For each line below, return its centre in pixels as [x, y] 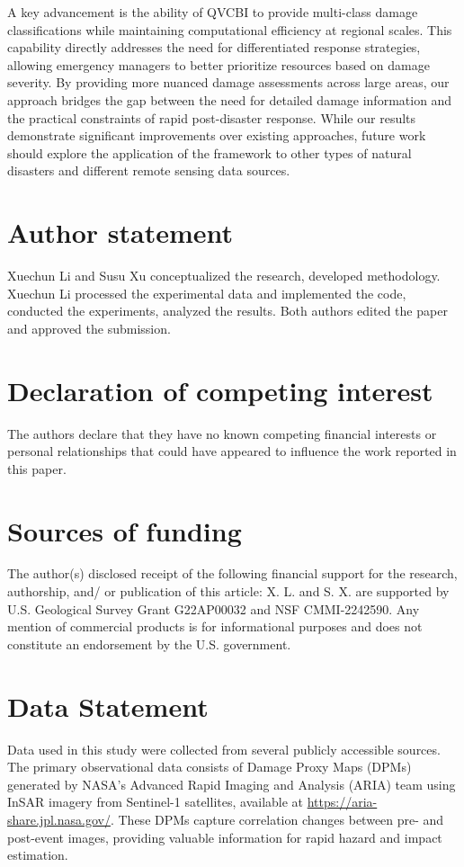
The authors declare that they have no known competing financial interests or [222, 433]
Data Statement [108, 706]
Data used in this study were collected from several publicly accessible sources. [224, 749]
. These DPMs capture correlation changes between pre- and [277, 819]
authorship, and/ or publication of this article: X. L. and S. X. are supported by [228, 591]
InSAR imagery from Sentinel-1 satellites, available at [156, 802]
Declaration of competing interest [220, 390]
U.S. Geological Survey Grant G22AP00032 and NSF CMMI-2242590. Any [214, 608]
